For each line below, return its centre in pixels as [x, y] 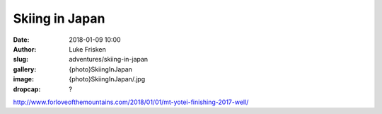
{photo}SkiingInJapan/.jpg [107, 79]
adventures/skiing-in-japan [109, 59]
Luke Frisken [87, 49]
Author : [25, 49]
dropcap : [27, 89]
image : [24, 79]
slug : [21, 59]
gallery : [25, 69]
